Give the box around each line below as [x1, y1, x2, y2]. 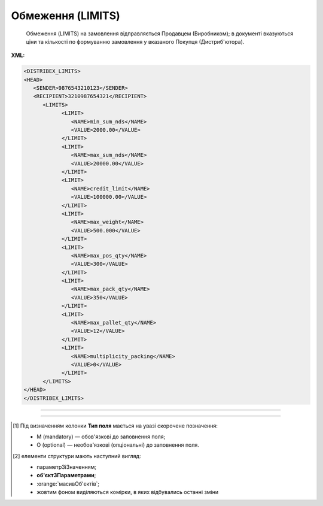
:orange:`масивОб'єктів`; [36, 480, 100, 487]
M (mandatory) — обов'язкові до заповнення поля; [36, 433, 166, 440]
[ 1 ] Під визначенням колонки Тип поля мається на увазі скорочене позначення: [13, 422, 218, 429]
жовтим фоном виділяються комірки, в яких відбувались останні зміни [36, 489, 219, 496]
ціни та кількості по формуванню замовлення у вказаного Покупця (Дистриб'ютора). [26, 38, 245, 45]
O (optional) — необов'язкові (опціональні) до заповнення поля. [36, 441, 200, 449]
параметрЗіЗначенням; [36, 463, 97, 471]
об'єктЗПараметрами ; [36, 472, 96, 479]
